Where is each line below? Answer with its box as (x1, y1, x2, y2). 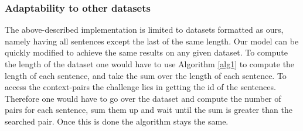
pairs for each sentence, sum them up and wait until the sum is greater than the (5, 104, 292, 116)
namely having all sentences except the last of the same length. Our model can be (5, 35, 299, 47)
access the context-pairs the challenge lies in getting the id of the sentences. (5, 81, 276, 93)
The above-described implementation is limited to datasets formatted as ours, (5, 23, 284, 36)
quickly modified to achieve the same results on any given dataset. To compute (5, 46, 288, 58)
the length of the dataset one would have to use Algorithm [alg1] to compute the (5, 58, 295, 70)
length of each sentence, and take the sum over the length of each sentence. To (5, 69, 287, 81)
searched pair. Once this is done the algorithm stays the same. (5, 115, 229, 127)
